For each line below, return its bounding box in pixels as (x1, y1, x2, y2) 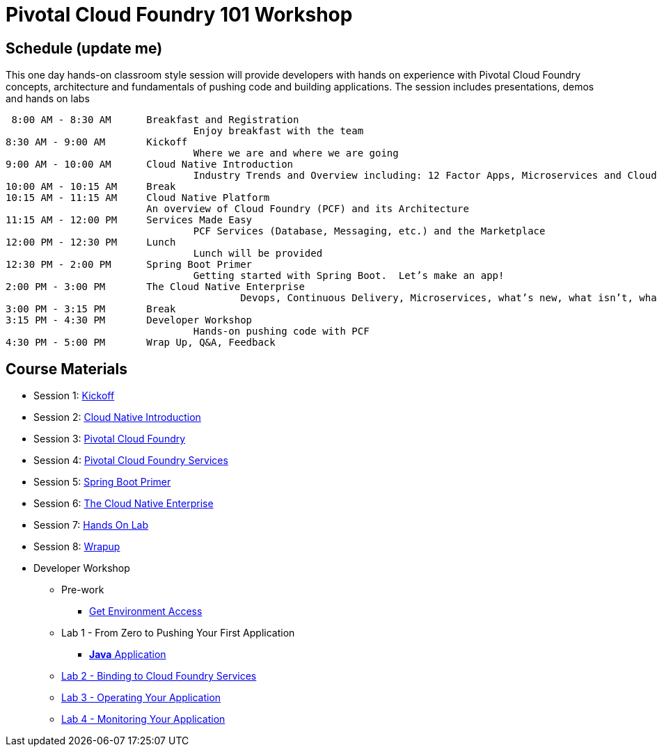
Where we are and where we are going (193, 147, 399, 159)
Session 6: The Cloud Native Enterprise (33, 497, 214, 510)
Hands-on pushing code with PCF (193, 326, 370, 337)
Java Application (89, 648, 166, 661)
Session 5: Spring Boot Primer (33, 476, 171, 488)
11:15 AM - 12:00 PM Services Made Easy (6, 214, 253, 226)
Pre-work (61, 584, 104, 596)
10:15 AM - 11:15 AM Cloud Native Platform (6, 192, 270, 204)
